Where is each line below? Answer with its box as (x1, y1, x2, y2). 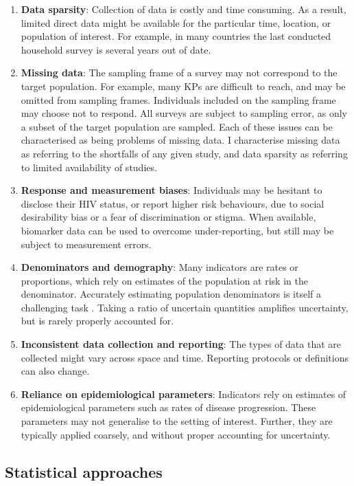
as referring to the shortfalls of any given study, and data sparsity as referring (21, 146, 348, 160)
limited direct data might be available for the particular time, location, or (21, 15, 331, 30)
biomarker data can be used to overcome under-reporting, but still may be (21, 223, 334, 237)
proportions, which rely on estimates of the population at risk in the (21, 273, 308, 287)
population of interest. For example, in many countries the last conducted (21, 29, 331, 43)
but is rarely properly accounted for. (21, 313, 174, 328)
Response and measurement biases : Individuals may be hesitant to (21, 183, 322, 197)
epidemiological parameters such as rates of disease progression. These (21, 400, 316, 415)
